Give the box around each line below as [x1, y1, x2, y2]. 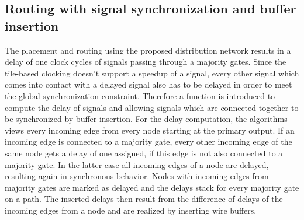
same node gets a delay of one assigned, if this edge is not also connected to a [5, 146, 283, 159]
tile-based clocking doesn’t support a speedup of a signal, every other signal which [5, 67, 299, 79]
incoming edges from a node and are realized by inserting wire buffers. [5, 204, 257, 216]
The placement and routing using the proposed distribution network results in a [5, 44, 291, 56]
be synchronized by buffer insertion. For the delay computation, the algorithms [5, 113, 288, 125]
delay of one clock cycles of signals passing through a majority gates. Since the [5, 55, 286, 68]
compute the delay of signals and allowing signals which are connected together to [5, 101, 299, 113]
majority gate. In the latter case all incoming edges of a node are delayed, [5, 158, 269, 170]
